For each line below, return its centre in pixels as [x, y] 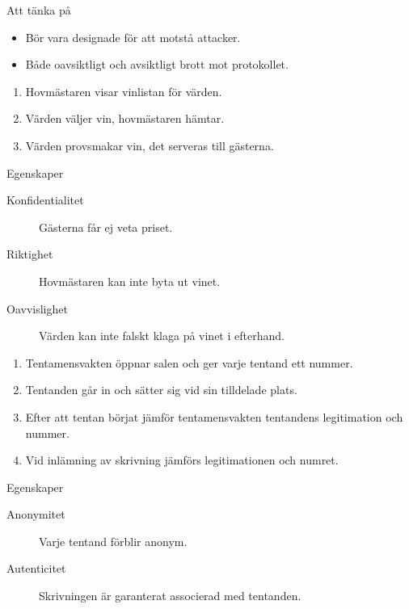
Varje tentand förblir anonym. [113, 541]
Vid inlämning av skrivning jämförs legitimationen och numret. [182, 460]
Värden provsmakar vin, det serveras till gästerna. [150, 145]
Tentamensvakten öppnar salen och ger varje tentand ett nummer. [189, 362]
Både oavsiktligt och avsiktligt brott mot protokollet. [157, 64]
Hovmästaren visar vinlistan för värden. [124, 91]
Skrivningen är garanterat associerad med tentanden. [170, 596]
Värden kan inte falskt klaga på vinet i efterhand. [162, 336]
